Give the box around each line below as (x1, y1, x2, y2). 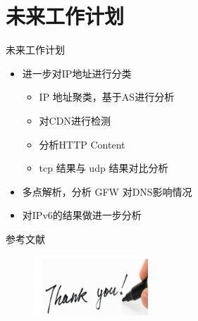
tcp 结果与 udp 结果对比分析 (39, 160, 168, 175)
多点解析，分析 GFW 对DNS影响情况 (22, 184, 192, 199)
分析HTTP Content (39, 137, 125, 151)
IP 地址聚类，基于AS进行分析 (39, 89, 175, 104)
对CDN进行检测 (39, 113, 111, 127)
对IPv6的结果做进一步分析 (22, 208, 142, 222)
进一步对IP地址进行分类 (22, 65, 132, 80)
